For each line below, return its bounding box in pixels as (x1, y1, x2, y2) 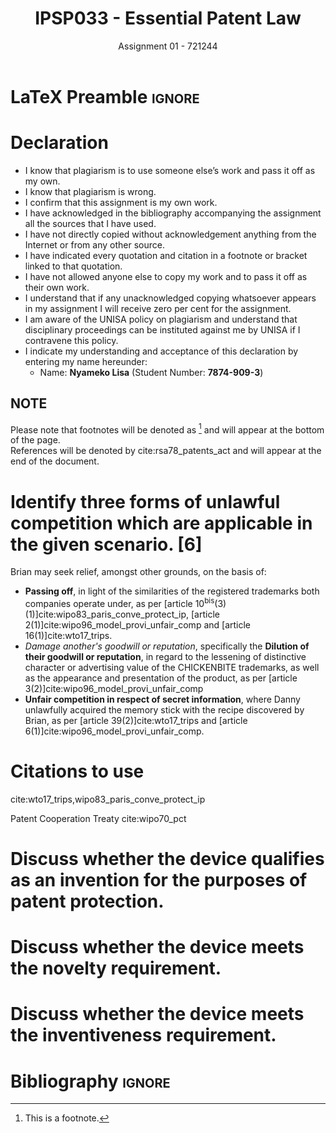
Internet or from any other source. (24, 238, 165, 251)
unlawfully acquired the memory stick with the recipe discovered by (24, 703, 305, 716)
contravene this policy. (24, 334, 119, 346)
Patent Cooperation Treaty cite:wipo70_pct (10, 812, 187, 824)
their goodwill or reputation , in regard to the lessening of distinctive (24, 650, 307, 662)
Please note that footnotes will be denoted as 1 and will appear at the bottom (10, 422, 325, 436)
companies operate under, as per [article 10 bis (24, 596, 215, 609)
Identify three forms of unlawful (10, 490, 281, 513)
